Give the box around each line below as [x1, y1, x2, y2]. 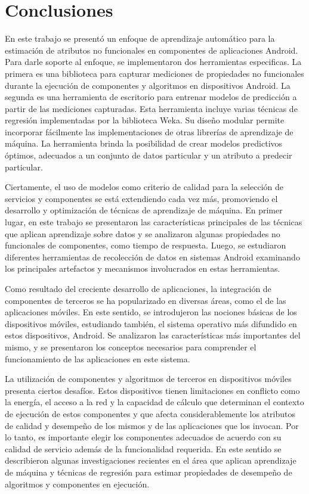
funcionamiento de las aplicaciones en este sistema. [5, 352, 190, 365]
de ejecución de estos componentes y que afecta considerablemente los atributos [5, 407, 295, 420]
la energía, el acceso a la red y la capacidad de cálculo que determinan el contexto [5, 396, 304, 408]
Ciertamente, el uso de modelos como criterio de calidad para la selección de [5, 181, 283, 193]
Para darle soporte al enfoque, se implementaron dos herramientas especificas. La [5, 55, 302, 68]
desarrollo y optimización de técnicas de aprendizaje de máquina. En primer [5, 204, 283, 216]
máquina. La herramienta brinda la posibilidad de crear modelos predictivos [5, 137, 283, 150]
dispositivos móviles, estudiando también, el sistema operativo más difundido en [5, 317, 297, 330]
